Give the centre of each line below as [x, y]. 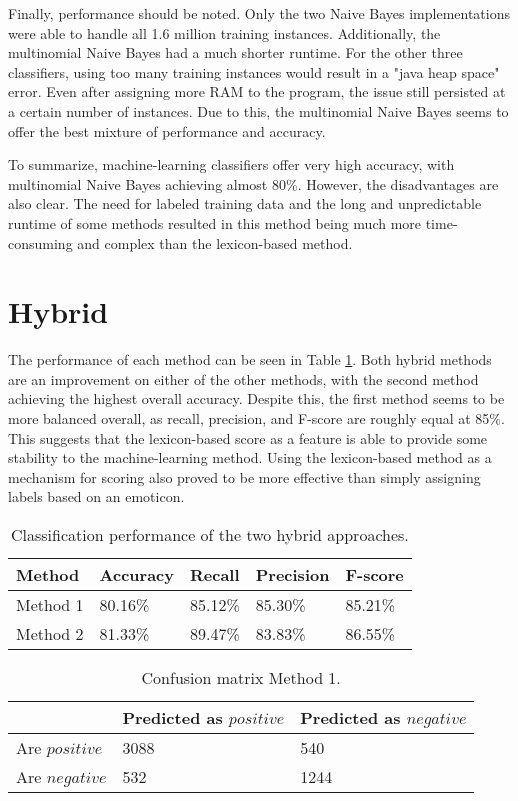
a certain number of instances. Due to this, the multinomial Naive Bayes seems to [258, 110]
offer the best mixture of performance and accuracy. [167, 130]
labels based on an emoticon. [96, 496]
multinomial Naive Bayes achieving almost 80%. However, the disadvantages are [253, 183]
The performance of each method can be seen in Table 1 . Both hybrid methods [250, 359]
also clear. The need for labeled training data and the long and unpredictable [245, 203]
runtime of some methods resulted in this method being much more [215, 222]
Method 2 [50, 633]
